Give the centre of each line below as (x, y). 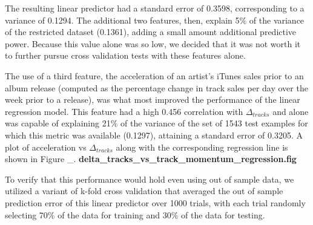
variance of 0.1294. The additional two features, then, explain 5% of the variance (155, 20)
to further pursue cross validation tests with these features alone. (125, 55)
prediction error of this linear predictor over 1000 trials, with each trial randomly (155, 202)
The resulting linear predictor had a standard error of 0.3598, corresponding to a (155, 8)
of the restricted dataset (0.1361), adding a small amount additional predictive (151, 32)
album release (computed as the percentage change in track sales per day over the (156, 87)
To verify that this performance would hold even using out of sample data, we (150, 179)
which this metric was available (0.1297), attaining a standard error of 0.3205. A (154, 135)
